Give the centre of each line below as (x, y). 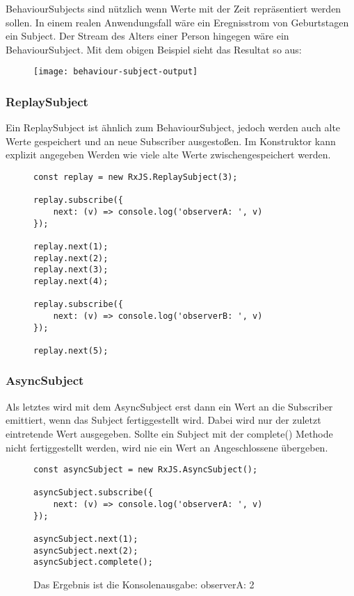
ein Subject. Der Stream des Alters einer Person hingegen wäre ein (147, 36)
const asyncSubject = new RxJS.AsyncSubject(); (146, 470)
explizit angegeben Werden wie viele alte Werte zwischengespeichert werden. (168, 155)
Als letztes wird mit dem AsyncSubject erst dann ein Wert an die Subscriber (169, 406)
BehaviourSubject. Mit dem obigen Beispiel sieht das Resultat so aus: (154, 49)
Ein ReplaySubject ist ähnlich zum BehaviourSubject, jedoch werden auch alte (173, 127)
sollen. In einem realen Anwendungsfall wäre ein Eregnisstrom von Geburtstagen (177, 22)
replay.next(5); (71, 350)
